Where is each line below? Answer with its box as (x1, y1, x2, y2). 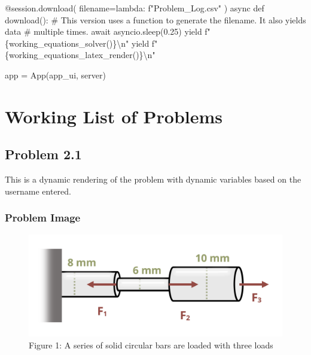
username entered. (5, 184, 71, 197)
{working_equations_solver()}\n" (5, 37, 129, 49)
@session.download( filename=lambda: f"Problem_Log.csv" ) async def (5, 2, 264, 14)
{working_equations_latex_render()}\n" (5, 48, 155, 61)
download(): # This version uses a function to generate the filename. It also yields (5, 13, 306, 26)
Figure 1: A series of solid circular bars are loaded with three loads (29, 338, 273, 351)
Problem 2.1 (5, 145, 82, 163)
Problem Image (5, 210, 81, 225)
